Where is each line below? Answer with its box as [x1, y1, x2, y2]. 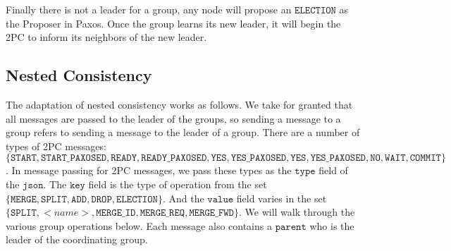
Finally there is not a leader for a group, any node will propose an [6, 2, 292, 16]
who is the [309, 218, 354, 233]
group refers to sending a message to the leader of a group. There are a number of [6, 125, 360, 140]
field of [319, 163, 348, 178]
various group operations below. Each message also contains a [6, 218, 272, 233]
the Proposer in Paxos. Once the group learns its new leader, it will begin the [6, 16, 341, 30]
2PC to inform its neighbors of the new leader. [6, 30, 207, 44]
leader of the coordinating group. [6, 232, 148, 247]
